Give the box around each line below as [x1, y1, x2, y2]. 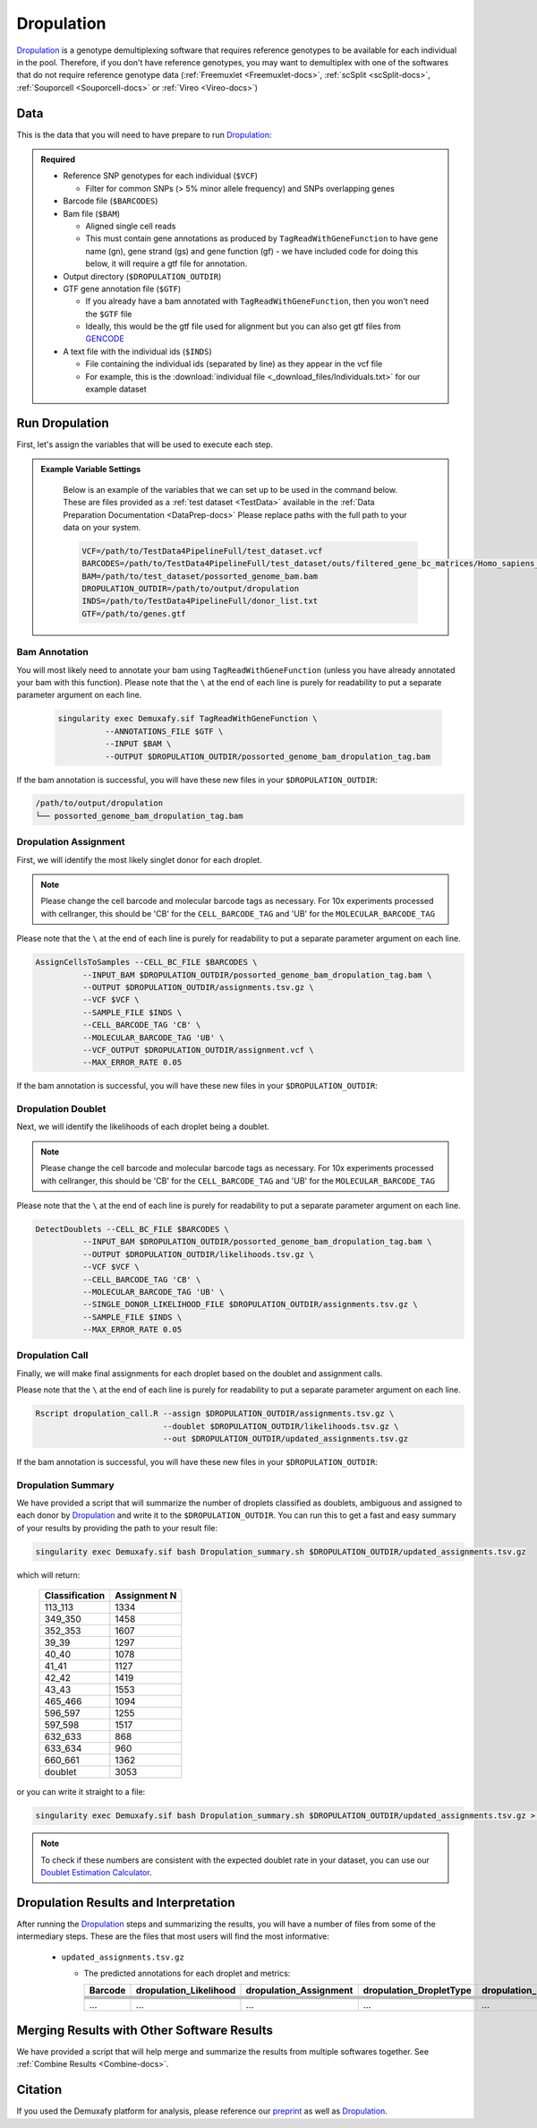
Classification [44, 1590, 106, 1602]
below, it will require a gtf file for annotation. [85, 258, 248, 269]
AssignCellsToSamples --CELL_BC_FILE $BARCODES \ [35, 957, 258, 968]
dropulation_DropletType [362, 1985, 472, 1997]
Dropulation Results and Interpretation [16, 1895, 235, 1910]
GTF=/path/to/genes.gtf [81, 608, 187, 618]
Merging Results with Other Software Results [16, 2022, 273, 2038]
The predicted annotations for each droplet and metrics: [83, 1968, 291, 1979]
